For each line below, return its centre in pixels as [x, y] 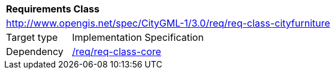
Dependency [35, 52]
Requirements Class [53, 9]
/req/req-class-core [117, 52]
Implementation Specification [138, 37]
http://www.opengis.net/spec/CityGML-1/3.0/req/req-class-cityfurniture [168, 23]
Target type [32, 37]
